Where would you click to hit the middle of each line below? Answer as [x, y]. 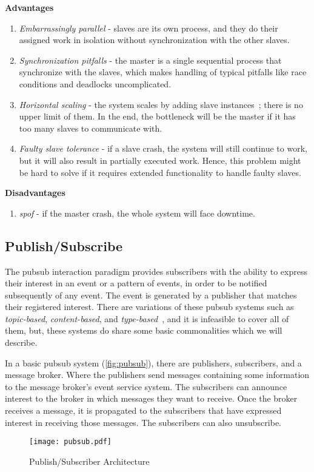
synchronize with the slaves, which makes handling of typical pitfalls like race [163, 72]
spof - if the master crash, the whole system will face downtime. [137, 213]
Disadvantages [35, 193]
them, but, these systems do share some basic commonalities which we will [144, 330]
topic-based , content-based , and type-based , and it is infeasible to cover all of [147, 318]
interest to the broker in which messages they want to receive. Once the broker [151, 398]
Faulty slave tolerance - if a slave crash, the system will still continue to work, [163, 148]
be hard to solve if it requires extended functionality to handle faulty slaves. [160, 172]
